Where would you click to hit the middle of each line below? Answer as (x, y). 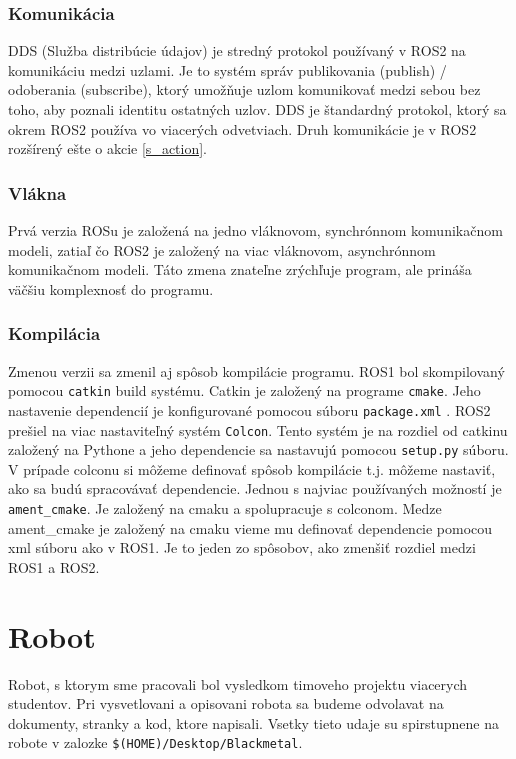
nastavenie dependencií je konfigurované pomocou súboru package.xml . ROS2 (249, 409)
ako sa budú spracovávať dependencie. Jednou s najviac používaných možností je (255, 488)
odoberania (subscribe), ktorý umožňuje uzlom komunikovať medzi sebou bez (244, 89)
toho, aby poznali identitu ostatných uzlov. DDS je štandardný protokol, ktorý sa (257, 109)
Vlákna (37, 192)
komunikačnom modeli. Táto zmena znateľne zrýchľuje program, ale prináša (240, 269)
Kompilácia (54, 333)
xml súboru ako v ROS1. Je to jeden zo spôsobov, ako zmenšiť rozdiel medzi (242, 547)
